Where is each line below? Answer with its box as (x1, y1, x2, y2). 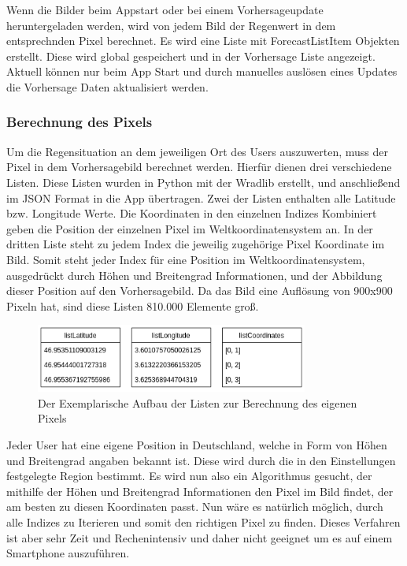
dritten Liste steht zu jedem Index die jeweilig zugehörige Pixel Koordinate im (6, 236, 385, 252)
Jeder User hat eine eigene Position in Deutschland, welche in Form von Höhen (6, 437, 387, 453)
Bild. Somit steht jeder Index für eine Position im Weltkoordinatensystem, (6, 251, 365, 267)
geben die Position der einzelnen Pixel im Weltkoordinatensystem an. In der (6, 220, 373, 236)
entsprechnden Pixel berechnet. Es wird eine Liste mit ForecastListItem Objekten (6, 32, 400, 49)
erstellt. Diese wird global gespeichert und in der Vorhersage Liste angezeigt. (6, 47, 376, 64)
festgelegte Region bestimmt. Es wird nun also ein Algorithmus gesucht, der (6, 467, 372, 484)
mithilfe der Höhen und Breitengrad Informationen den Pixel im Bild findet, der (6, 482, 394, 499)
